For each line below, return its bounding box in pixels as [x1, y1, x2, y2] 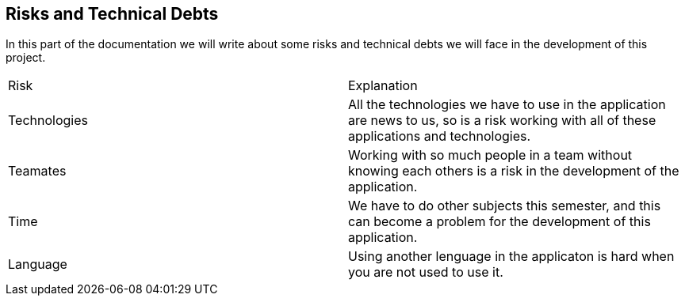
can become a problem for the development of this [348, 213, 651, 230]
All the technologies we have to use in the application [348, 96, 666, 113]
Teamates [8, 163, 67, 179]
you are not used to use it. [348, 264, 503, 281]
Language [8, 256, 67, 273]
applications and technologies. [348, 128, 531, 145]
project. [6, 51, 46, 65]
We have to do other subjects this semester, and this [348, 198, 661, 214]
